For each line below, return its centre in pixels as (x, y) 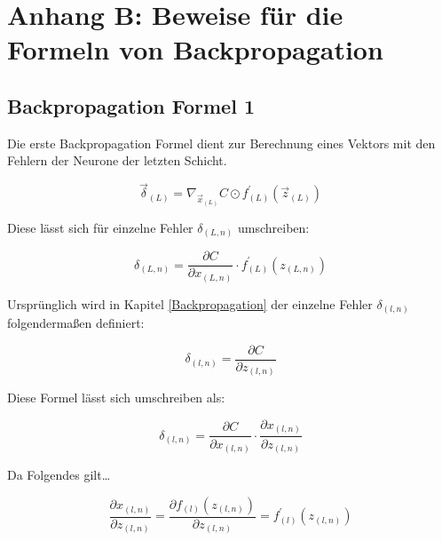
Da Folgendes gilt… (59, 475)
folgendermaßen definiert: (76, 323)
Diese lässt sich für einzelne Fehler (100, 227)
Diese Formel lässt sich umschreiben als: (116, 398)
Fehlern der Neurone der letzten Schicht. (117, 160)
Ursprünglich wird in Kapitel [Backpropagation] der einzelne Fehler (190, 303)
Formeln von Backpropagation (195, 49)
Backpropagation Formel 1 (131, 105)
